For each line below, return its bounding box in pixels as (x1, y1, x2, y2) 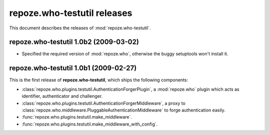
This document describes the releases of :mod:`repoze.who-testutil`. (9, 25, 151, 31)
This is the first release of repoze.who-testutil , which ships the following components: (9, 77, 188, 83)
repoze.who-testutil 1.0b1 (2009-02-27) (9, 64, 137, 72)
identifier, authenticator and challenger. (21, 93, 103, 99)
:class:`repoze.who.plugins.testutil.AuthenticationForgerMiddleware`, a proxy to (21, 100, 186, 106)
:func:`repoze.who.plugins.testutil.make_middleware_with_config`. (21, 121, 158, 127)
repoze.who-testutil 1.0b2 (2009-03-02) (9, 38, 139, 46)
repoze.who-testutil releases (9, 7, 132, 18)
